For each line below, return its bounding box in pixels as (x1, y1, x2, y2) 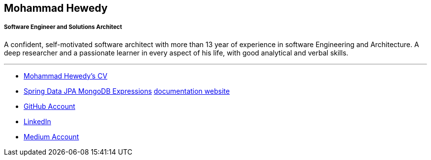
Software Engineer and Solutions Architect (4, 24, 122, 31)
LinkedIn (24, 117, 51, 126)
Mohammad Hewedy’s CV (24, 71, 108, 80)
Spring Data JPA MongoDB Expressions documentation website (24, 86, 230, 95)
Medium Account (24, 132, 79, 141)
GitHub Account (24, 102, 75, 110)
